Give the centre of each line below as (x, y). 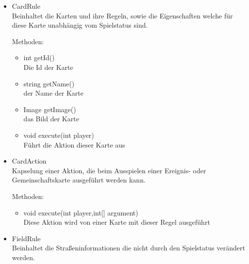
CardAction (29, 161)
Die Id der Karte (48, 67)
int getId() (39, 58)
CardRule (26, 6)
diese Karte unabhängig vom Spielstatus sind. (80, 25)
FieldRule (26, 238)
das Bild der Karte (51, 119)
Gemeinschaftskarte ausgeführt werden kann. (79, 180)
